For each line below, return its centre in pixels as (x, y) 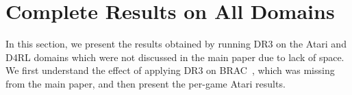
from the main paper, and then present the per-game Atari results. (146, 83)
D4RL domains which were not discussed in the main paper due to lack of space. (175, 57)
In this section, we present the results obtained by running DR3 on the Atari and (176, 44)
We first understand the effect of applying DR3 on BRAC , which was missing (170, 70)
